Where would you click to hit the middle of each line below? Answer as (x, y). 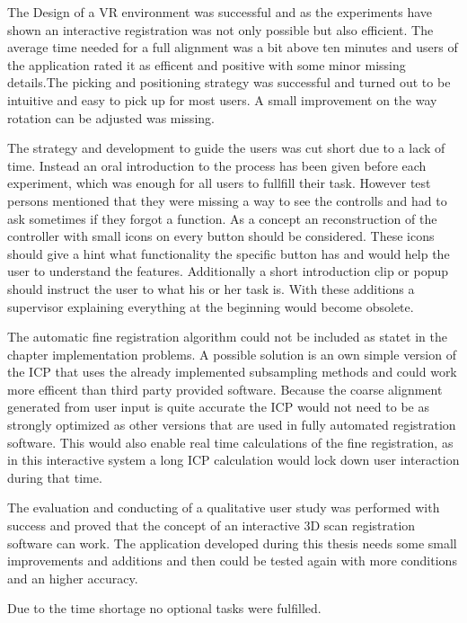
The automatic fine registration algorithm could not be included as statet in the (227, 337)
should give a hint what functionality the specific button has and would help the (229, 253)
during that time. (55, 477)
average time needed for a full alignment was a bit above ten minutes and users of (233, 47)
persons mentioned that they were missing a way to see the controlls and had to (227, 200)
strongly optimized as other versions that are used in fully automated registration (232, 425)
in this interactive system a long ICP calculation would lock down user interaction (233, 460)
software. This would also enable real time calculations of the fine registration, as (230, 442)
